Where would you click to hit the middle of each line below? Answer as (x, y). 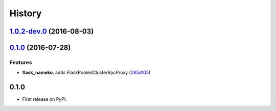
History (26, 13)
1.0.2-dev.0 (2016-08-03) (52, 31)
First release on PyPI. (45, 99)
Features (21, 62)
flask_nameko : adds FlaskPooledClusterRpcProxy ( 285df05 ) (86, 73)
